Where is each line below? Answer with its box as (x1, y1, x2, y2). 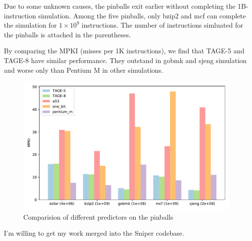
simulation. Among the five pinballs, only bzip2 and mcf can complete (38, 10, 246, 20)
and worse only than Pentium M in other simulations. (4, 64, 163, 75)
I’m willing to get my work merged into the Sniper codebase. (4, 228, 184, 238)
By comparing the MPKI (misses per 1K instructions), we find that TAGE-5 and (4, 46, 245, 56)
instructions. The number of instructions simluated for (81, 20, 243, 30)
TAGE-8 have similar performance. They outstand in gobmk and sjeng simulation (4, 55, 247, 65)
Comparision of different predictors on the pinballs (23, 211, 173, 222)
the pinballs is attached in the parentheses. (4, 29, 131, 39)
